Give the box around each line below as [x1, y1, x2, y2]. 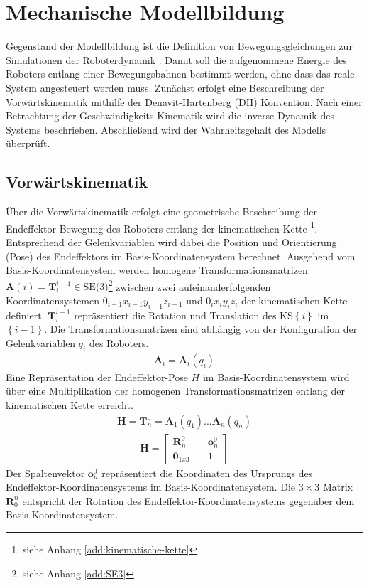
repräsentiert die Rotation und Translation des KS [74, 307, 293, 322]
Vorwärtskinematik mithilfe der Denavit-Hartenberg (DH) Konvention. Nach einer [6, 94, 363, 109]
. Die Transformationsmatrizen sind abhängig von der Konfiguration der [44, 321, 358, 336]
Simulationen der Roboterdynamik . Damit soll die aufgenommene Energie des [6, 52, 347, 67]
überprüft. [6, 136, 50, 151]
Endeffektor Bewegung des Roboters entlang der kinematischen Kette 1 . [6, 218, 318, 235]
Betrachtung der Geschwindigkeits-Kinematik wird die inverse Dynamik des [6, 108, 334, 123]
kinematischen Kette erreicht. [6, 397, 133, 412]
